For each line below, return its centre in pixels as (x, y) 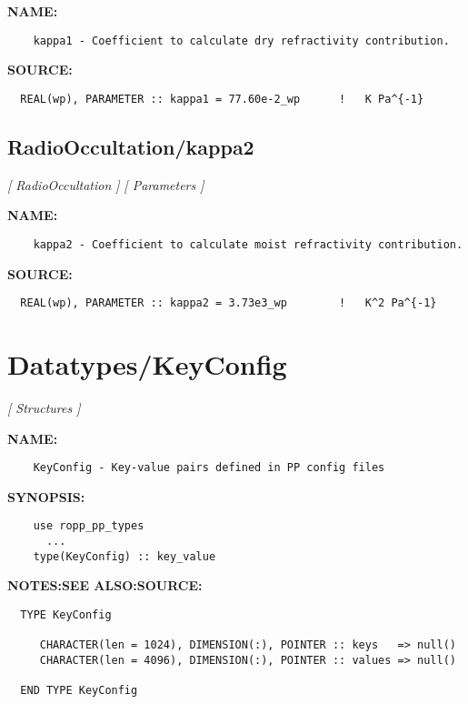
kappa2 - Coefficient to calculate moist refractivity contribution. (248, 244)
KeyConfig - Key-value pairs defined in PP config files (209, 468)
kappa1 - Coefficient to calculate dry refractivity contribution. (241, 40)
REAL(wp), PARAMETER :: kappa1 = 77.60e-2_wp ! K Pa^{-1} (222, 99)
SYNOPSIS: (46, 496)
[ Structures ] (44, 407)
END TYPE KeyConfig (79, 691)
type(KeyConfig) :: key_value (124, 556)
